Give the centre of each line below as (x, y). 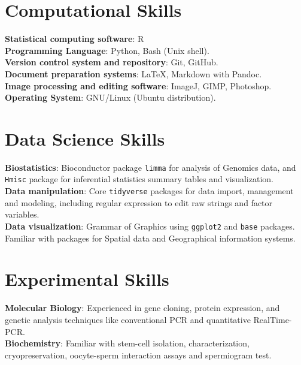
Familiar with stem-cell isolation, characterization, (157, 343)
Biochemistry (33, 343)
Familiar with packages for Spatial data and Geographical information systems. (150, 238)
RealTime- (273, 319)
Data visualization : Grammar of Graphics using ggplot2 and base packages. (150, 226)
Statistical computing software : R (75, 39)
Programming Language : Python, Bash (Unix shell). (107, 50)
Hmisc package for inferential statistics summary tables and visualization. (139, 179)
